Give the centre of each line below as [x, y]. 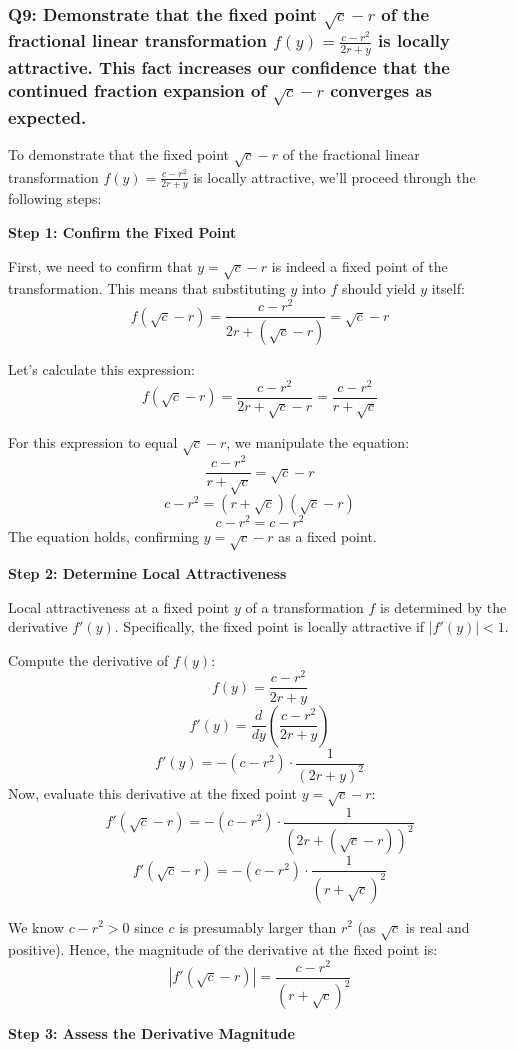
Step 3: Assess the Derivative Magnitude [151, 1033]
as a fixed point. [327, 536]
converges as [381, 90]
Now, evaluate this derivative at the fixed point [153, 792]
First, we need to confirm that [100, 265]
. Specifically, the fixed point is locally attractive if [269, 626]
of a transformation [304, 606]
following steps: [55, 198]
